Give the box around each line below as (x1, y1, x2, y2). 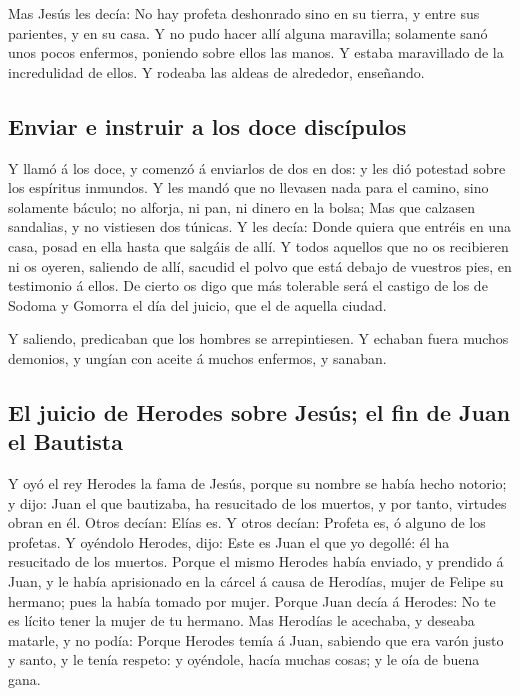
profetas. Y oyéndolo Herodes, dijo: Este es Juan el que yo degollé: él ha (8, 531, 450, 552)
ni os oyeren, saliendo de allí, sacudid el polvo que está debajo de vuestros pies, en (8, 255, 512, 276)
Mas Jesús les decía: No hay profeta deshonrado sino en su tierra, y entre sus (8, 3, 480, 23)
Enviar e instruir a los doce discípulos (8, 110, 407, 141)
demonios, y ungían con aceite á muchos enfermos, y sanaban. (8, 347, 387, 368)
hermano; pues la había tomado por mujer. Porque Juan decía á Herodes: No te (8, 590, 496, 611)
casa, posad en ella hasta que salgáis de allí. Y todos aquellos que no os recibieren (8, 235, 509, 256)
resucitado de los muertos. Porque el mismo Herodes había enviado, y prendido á (8, 551, 504, 572)
